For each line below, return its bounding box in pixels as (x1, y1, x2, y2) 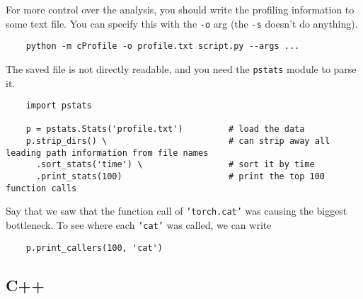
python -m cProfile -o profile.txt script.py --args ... (25, 41, 300, 52)
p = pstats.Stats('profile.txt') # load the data (25, 124, 305, 135)
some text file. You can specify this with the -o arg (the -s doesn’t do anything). (6, 16, 358, 30)
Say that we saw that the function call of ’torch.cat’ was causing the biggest (6, 203, 347, 218)
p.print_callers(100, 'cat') (25, 242, 163, 253)
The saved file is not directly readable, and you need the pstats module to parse (6, 61, 357, 76)
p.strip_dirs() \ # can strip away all (25, 136, 330, 147)
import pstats (25, 101, 92, 111)
